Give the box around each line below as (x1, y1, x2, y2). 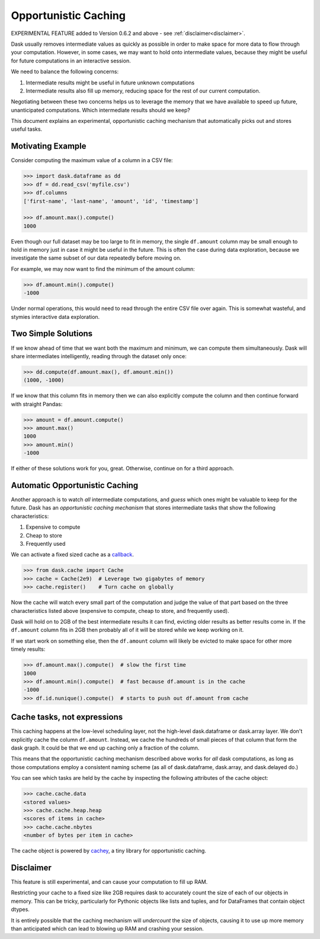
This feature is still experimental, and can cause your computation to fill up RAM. (11, 878, 208, 885)
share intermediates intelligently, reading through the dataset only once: (11, 352, 187, 359)
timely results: (11, 646, 46, 653)
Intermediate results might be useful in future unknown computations (25, 79, 195, 86)
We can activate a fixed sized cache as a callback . (11, 551, 135, 558)
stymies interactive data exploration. (11, 313, 100, 320)
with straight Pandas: (11, 400, 63, 407)
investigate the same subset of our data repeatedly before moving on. (11, 254, 182, 261)
